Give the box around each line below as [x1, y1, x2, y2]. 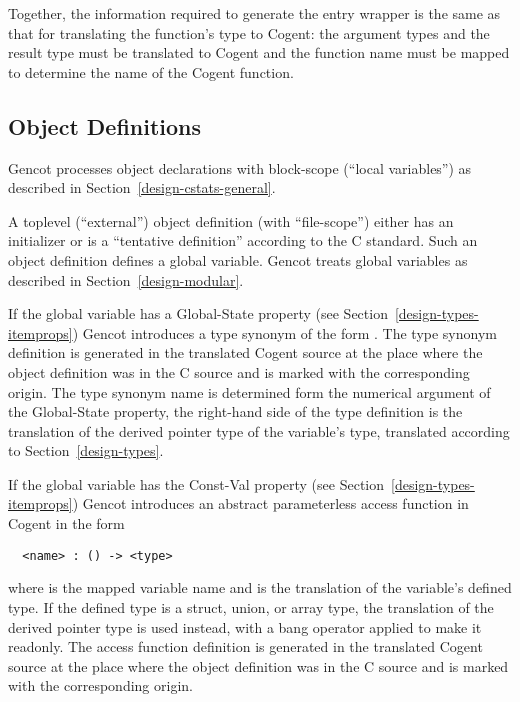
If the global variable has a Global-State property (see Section [8, 303, 388, 324]
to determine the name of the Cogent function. [8, 61, 294, 82]
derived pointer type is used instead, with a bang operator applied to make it [8, 616, 482, 637]
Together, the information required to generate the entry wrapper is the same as [8, 3, 501, 23]
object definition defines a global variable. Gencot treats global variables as [8, 249, 468, 270]
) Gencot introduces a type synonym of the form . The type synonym [72, 322, 497, 343]
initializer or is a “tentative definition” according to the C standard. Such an [8, 230, 478, 251]
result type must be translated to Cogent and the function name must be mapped [8, 42, 510, 63]
